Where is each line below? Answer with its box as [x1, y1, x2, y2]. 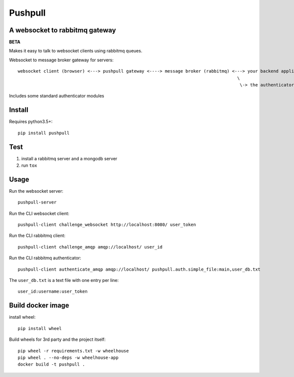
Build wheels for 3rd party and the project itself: [9, 336, 106, 343]
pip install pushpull [18, 130, 70, 136]
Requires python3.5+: [9, 119, 53, 125]
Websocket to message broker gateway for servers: [9, 57, 114, 63]
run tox [21, 162, 38, 168]
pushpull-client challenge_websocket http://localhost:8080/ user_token [18, 222, 196, 227]
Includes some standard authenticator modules [9, 93, 104, 99]
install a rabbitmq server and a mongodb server [21, 155, 118, 161]
